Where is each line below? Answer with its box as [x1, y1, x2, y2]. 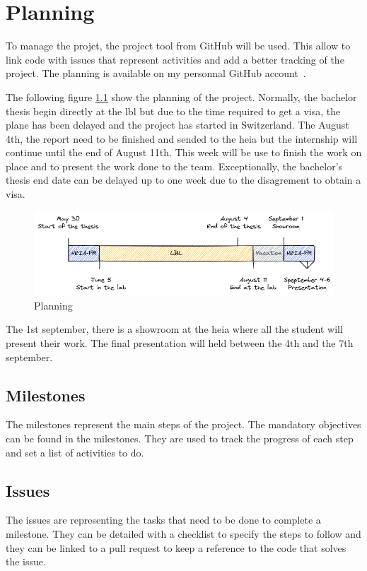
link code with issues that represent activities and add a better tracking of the [6, 52, 344, 66]
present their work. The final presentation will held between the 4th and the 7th [6, 336, 354, 351]
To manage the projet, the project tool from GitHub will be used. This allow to [6, 38, 351, 53]
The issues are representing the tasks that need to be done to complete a [6, 512, 321, 527]
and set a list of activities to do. [6, 445, 144, 459]
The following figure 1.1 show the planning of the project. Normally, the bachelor [6, 89, 357, 104]
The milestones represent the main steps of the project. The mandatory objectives [6, 417, 361, 432]
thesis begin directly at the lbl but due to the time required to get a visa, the [6, 103, 341, 118]
